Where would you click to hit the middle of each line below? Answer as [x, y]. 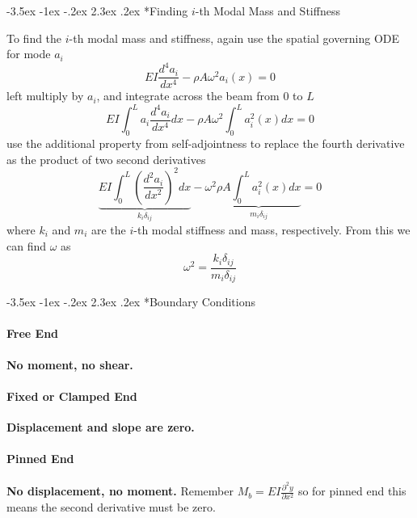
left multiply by [45, 96]
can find [27, 245]
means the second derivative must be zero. [111, 507]
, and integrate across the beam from [188, 96]
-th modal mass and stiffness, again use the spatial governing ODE [234, 38]
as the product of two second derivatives [106, 159]
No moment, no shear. [70, 364]
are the [108, 230]
